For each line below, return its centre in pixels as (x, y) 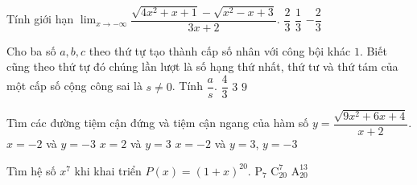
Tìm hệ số (31, 170)
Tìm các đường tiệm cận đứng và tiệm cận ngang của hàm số (158, 123)
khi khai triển (108, 170)
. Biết (373, 50)
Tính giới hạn (40, 19)
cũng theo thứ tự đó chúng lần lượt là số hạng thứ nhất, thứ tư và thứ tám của (202, 66)
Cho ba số (31, 50)
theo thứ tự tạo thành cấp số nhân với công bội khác (220, 50)
